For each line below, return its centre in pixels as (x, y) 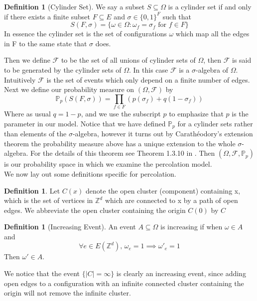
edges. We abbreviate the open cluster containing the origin (95, 210)
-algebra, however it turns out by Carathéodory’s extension (163, 134)
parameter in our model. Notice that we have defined (85, 123)
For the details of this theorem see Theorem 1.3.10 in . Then (123, 153)
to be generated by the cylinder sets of (63, 69)
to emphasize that (196, 114)
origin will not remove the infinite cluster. (67, 293)
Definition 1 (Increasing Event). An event (70, 227)
